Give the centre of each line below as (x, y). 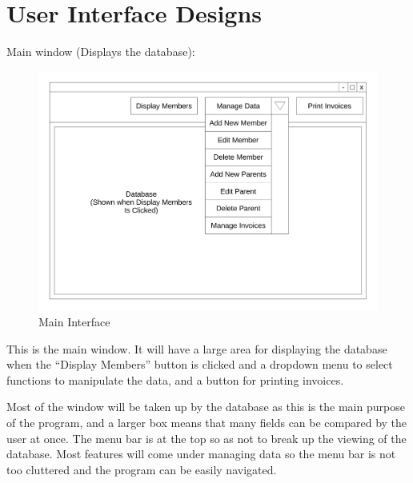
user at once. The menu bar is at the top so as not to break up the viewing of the (206, 438)
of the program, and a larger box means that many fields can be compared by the (207, 422)
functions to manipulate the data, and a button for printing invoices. (175, 379)
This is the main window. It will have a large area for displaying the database (197, 348)
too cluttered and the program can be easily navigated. (142, 469)
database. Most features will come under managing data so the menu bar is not (201, 454)
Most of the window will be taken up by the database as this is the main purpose (206, 407)
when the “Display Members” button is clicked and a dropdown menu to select (200, 364)
